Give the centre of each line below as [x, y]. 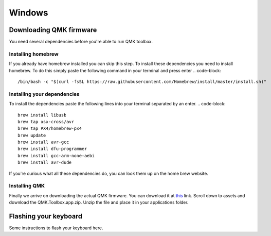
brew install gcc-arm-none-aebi [56, 156]
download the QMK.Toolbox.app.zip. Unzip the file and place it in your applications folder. [99, 202]
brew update [32, 135]
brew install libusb [42, 115]
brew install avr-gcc [43, 142]
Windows [28, 13]
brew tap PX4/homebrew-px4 [50, 128]
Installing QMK [27, 186]
